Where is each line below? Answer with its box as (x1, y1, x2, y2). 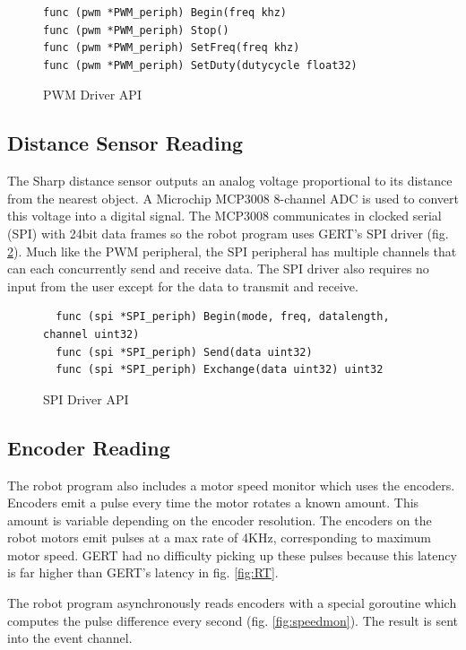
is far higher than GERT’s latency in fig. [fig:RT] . (7, 563, 279, 582)
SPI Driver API (43, 389, 129, 408)
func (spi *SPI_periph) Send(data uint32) (56, 345, 313, 359)
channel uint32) (43, 327, 140, 341)
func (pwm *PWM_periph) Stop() (43, 23, 229, 37)
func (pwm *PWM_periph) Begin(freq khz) (43, 6, 288, 19)
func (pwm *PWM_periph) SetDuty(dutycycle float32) (43, 58, 358, 72)
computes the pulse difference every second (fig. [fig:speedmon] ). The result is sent (7, 611, 459, 629)
